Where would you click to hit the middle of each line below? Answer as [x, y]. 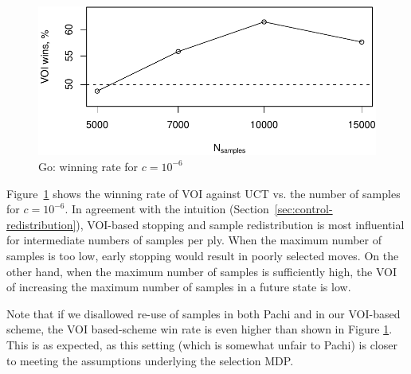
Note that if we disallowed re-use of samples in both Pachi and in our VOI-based [204, 313]
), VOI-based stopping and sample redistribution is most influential [240, 224]
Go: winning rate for [88, 166]
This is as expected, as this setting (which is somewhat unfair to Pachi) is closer [202, 344]
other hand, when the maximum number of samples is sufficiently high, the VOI [202, 271]
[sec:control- [303, 209]
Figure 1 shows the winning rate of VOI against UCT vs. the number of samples [204, 193]
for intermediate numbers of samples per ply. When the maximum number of [194, 240]
